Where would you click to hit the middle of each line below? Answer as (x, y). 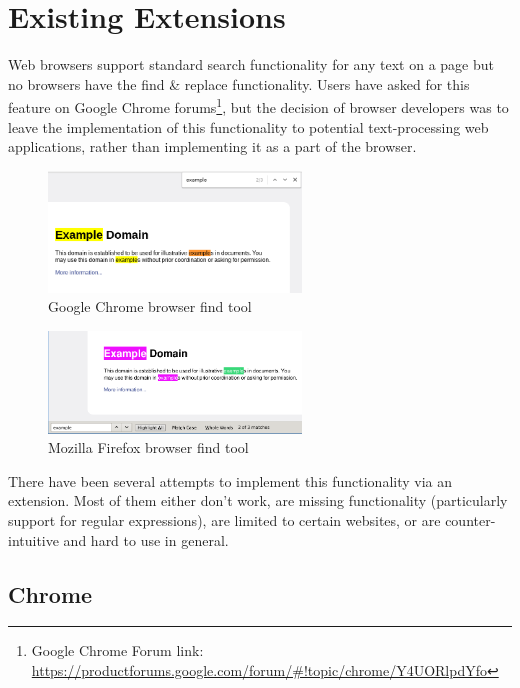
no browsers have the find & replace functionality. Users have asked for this (239, 83)
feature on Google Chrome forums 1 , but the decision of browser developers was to (258, 105)
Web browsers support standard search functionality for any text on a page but (251, 64)
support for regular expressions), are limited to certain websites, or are (224, 520)
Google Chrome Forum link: (117, 650)
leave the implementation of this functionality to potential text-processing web (248, 126)
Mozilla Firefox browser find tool (148, 447)
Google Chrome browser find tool (150, 306)
